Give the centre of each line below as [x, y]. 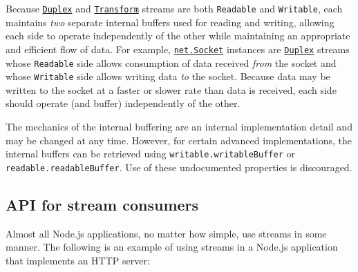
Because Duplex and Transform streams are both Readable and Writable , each [174, 8]
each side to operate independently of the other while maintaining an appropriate [178, 36]
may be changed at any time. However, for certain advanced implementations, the [179, 140]
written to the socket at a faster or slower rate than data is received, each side [171, 89]
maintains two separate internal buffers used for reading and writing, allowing [170, 22]
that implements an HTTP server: [78, 260]
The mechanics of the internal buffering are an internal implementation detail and [179, 126]
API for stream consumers [102, 204]
